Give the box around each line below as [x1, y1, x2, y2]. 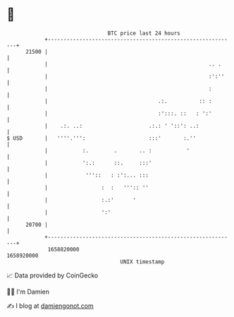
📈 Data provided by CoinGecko [6, 271, 99, 280]
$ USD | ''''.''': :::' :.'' [6, 134, 197, 142]
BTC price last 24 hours [107, 30, 180, 37]
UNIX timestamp [120, 258, 165, 265]
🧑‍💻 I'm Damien [6, 287, 50, 296]
